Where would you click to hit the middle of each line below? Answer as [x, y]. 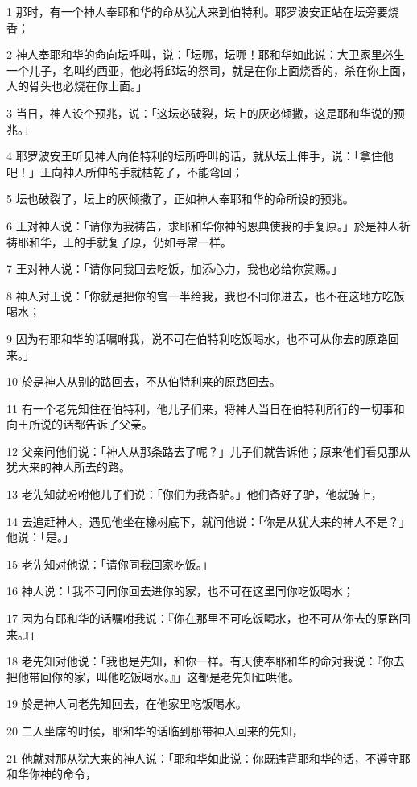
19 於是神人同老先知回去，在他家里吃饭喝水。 [127, 704]
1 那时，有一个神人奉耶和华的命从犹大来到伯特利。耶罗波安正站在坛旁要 [197, 11]
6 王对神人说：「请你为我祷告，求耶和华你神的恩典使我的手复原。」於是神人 [203, 225]
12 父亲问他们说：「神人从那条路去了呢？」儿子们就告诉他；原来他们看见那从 [208, 451]
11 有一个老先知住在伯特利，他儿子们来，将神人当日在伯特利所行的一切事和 [206, 408]
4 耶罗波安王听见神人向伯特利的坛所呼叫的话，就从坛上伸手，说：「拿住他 [200, 156]
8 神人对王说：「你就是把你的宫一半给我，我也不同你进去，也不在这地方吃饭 [206, 295]
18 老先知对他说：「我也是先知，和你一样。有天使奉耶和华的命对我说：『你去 [206, 661]
